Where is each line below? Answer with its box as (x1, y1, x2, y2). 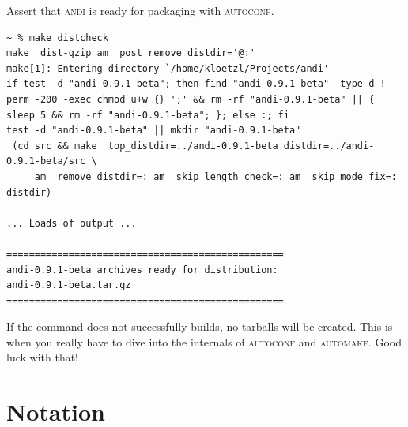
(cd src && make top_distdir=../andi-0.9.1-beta (12, 140, 278, 152)
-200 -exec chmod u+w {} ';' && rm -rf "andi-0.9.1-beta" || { (34, 93, 375, 105)
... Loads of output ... (6, 217, 137, 229)
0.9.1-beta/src (6, 155, 86, 167)
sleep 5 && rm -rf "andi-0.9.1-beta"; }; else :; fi (6, 109, 289, 121)
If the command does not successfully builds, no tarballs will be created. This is (6, 318, 393, 335)
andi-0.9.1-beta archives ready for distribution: (6, 264, 278, 275)
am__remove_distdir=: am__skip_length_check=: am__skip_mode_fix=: (34, 170, 397, 182)
